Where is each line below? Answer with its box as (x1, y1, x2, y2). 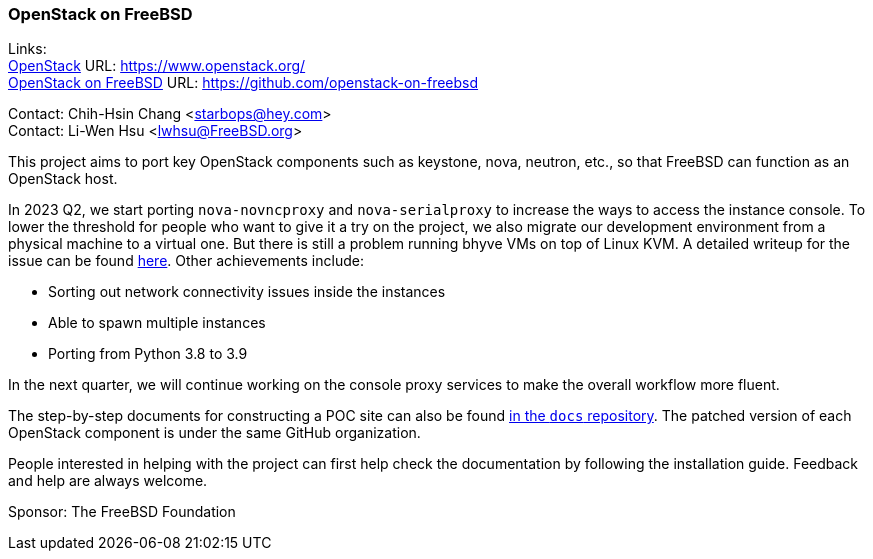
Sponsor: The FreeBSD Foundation (8, 503, 236, 521)
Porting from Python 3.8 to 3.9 (48, 345, 248, 363)
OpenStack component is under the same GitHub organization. (8, 424, 421, 442)
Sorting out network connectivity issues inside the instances (48, 283, 446, 301)
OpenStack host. (8, 170, 118, 188)
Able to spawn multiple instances (48, 314, 266, 332)
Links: (8, 40, 47, 58)
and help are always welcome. (8, 472, 208, 490)
